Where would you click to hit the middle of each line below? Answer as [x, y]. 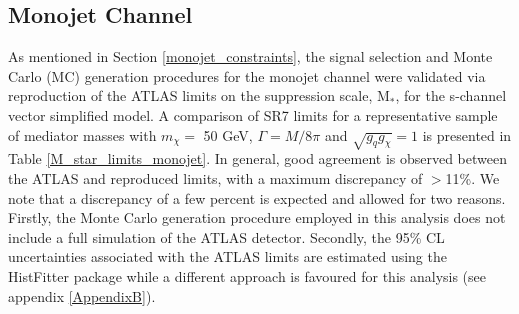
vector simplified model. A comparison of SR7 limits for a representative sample [253, 114]
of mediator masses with [82, 134]
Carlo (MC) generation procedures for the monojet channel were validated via [247, 75]
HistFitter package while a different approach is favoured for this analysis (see [247, 275]
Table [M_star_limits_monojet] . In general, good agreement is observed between [258, 158]
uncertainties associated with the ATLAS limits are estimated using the [227, 256]
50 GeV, [228, 134]
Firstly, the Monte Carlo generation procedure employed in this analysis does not [257, 217]
